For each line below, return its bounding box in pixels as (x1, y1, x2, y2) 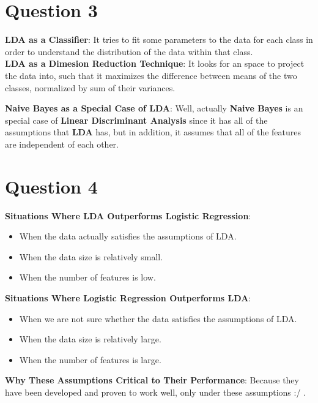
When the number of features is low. (19, 271, 156, 284)
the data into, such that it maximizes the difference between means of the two (5, 69, 297, 81)
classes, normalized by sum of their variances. (5, 81, 176, 94)
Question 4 (5, 173, 98, 198)
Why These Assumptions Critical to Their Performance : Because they (5, 374, 299, 386)
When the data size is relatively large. (19, 333, 161, 345)
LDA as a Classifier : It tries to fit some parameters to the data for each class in (5, 33, 313, 46)
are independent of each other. (5, 137, 119, 150)
